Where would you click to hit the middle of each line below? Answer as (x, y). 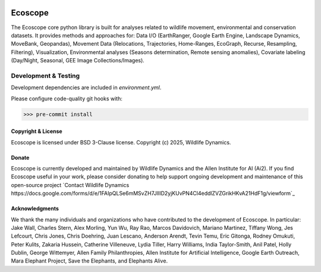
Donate (20, 157)
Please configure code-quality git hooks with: (67, 99)
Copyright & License (37, 131)
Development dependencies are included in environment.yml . (86, 88)
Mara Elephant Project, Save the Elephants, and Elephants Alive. (89, 261)
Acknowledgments (35, 208)
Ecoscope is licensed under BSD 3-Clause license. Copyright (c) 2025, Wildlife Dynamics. (121, 142)
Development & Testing (45, 75)
